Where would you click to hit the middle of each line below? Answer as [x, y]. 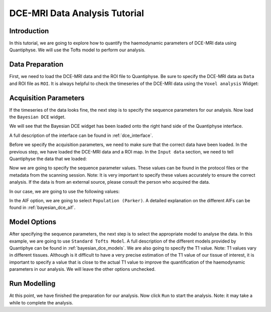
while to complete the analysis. [41, 302]
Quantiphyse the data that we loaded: [48, 159]
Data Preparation [36, 65]
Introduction [29, 31]
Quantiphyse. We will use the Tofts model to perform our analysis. [77, 50]
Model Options [33, 222]
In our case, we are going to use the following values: [64, 191]
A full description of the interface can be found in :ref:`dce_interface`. [81, 135]
